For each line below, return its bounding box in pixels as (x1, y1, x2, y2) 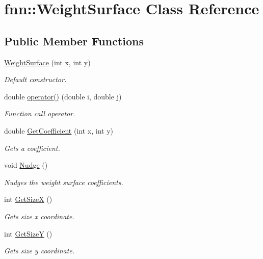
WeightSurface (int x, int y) (4, 57, 91, 67)
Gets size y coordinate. (4, 245, 75, 256)
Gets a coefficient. (4, 142, 60, 153)
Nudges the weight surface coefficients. (4, 176, 123, 187)
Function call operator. (4, 108, 75, 119)
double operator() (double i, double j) (4, 91, 122, 101)
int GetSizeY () (4, 228, 52, 239)
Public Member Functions (4, 33, 144, 48)
